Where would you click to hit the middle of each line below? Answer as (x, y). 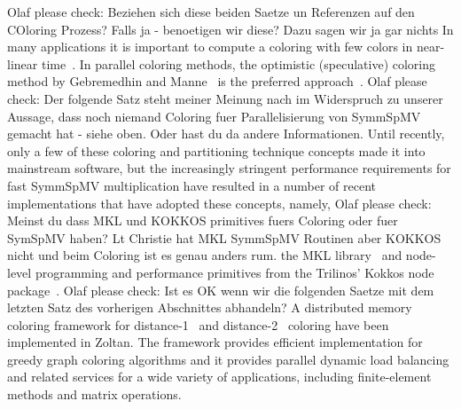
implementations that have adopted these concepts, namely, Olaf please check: (219, 203)
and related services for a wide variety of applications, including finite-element (219, 377)
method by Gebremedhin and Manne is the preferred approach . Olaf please (217, 81)
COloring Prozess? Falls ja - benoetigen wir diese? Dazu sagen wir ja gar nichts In (230, 29)
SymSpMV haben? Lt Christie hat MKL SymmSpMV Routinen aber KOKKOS (224, 237)
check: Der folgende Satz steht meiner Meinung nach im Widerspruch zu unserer (225, 98)
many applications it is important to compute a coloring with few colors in (210, 47)
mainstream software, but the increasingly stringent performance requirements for (229, 168)
